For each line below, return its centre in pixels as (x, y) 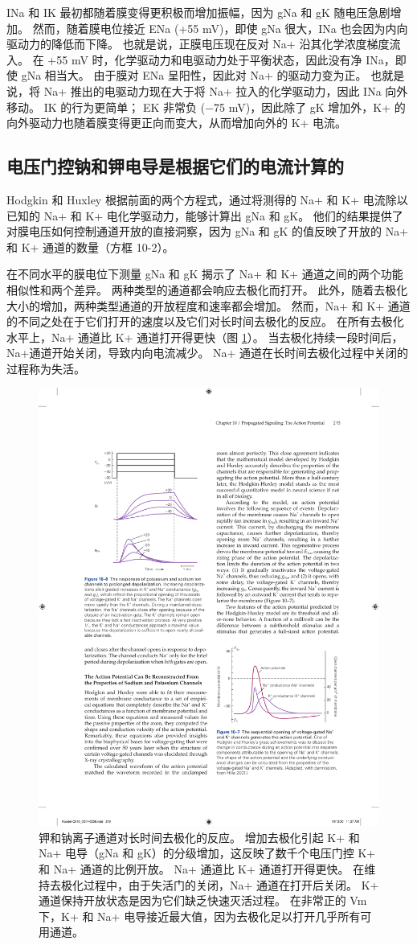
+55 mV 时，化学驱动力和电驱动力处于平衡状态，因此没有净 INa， (221, 59)
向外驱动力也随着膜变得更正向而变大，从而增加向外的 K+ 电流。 (177, 123)
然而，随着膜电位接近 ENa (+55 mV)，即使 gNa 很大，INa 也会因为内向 (220, 28)
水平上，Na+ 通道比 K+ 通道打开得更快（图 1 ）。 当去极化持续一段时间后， (205, 337)
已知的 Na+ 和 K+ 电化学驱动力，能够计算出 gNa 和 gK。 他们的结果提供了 (205, 215)
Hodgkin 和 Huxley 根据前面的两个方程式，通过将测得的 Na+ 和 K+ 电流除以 (207, 199)
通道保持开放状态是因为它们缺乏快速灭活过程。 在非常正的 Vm (203, 900)
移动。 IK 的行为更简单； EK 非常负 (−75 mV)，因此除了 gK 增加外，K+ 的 (206, 107)
